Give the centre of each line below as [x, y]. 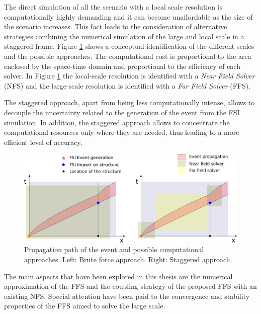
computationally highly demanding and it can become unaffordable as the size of [128, 16]
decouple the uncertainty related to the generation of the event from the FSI [122, 112]
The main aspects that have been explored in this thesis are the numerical [118, 276]
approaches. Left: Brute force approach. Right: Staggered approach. [128, 259]
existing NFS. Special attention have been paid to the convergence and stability [127, 296]
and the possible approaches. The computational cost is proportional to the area [128, 56]
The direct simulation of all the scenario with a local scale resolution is [113, 7]
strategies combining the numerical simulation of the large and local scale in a [124, 36]
